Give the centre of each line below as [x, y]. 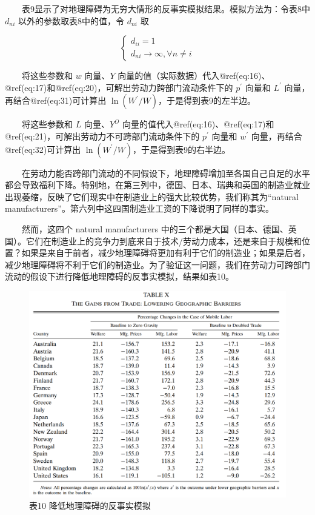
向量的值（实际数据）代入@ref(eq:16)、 [194, 76]
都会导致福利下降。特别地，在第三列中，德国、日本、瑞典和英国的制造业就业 [157, 185]
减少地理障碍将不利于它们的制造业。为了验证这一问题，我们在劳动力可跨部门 [157, 264]
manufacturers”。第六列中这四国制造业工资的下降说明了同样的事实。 [139, 208]
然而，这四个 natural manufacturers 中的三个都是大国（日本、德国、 [155, 228]
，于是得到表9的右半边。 [182, 149]
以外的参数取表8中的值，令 [71, 20]
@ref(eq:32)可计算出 [43, 149]
